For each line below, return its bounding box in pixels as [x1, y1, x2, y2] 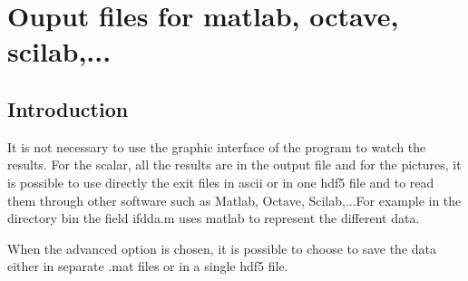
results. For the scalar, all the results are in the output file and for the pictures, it [7, 155, 462, 174]
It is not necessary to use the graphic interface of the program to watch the [7, 137, 426, 156]
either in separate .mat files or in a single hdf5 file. [7, 257, 288, 276]
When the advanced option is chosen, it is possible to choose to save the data [7, 238, 436, 257]
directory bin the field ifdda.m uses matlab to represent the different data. [7, 208, 420, 228]
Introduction [7, 94, 129, 122]
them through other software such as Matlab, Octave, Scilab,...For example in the [7, 190, 462, 209]
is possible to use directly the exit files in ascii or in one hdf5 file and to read [7, 172, 434, 191]
